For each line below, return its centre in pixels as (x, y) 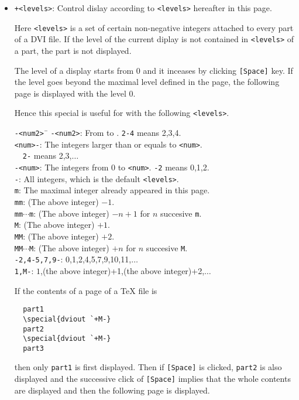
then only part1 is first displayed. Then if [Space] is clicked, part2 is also (148, 367)
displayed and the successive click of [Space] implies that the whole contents (152, 379)
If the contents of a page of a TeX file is (86, 290)
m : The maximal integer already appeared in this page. (112, 190)
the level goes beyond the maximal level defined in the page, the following (147, 82)
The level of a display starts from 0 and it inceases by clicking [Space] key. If (154, 70)
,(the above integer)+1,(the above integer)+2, (123, 270)
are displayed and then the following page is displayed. (112, 390)
